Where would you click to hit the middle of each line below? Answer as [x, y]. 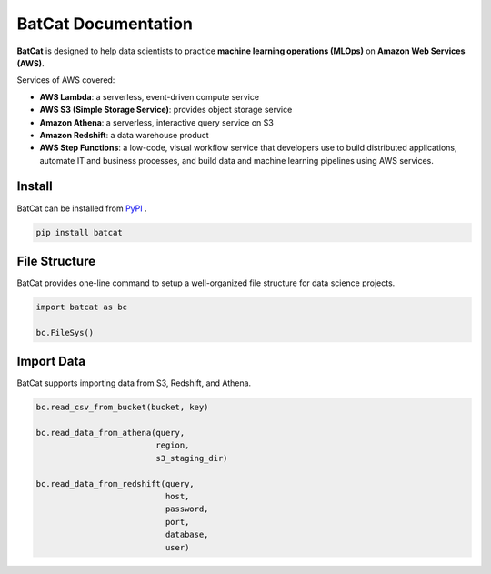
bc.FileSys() [65, 332]
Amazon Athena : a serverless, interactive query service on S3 [157, 122]
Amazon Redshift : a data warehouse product [124, 135]
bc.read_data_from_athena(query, [110, 433]
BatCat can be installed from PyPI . [82, 208]
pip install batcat [79, 232]
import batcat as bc [81, 307]
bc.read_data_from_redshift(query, [115, 483]
